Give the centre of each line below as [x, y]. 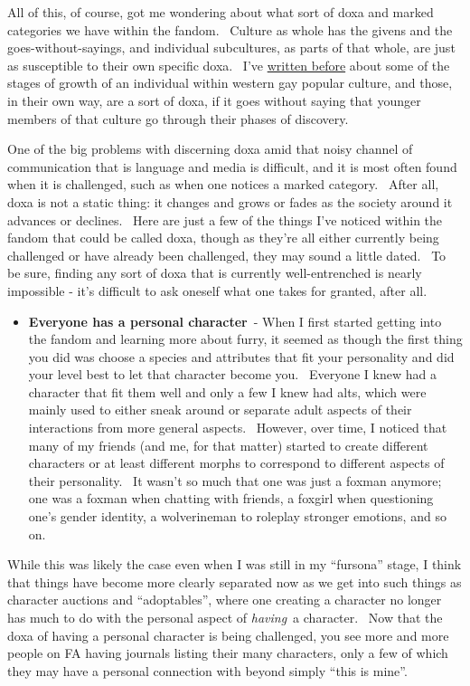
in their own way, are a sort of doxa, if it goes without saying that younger [214, 100]
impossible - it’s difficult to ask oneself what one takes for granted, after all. [217, 290]
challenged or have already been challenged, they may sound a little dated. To [227, 255]
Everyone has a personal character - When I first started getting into [235, 321]
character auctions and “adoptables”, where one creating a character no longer [225, 600]
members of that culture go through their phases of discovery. [178, 118]
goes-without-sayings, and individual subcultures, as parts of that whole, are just [231, 48]
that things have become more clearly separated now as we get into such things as [235, 581]
